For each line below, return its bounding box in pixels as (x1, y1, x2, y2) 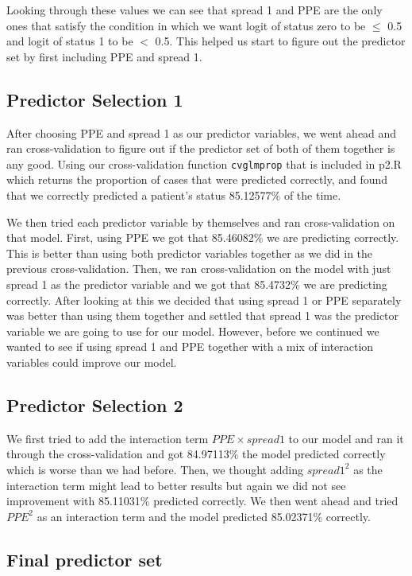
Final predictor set (6, 547, 163, 571)
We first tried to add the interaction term (6, 430, 209, 446)
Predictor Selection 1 (6, 87, 183, 111)
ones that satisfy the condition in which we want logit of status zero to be (6, 17, 366, 33)
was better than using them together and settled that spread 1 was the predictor (6, 307, 399, 324)
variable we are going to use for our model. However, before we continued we (6, 322, 379, 339)
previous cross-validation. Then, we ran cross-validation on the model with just (6, 260, 391, 277)
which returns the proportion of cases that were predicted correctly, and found (6, 171, 388, 188)
